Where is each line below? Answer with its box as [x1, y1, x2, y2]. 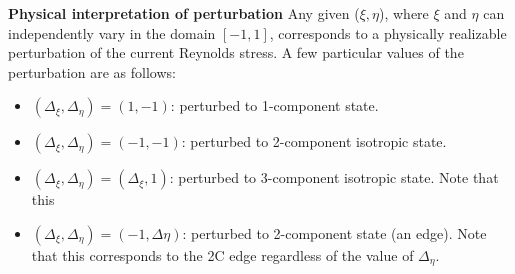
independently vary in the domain [8, 22, 216, 43]
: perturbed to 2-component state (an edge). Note [182, 222, 487, 243]
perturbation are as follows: [8, 61, 176, 82]
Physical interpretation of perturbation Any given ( [8, 3, 360, 23]
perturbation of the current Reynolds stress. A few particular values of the [8, 42, 464, 63]
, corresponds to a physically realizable [269, 22, 507, 43]
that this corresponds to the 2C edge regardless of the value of [31, 244, 414, 265]
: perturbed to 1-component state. [170, 95, 379, 116]
